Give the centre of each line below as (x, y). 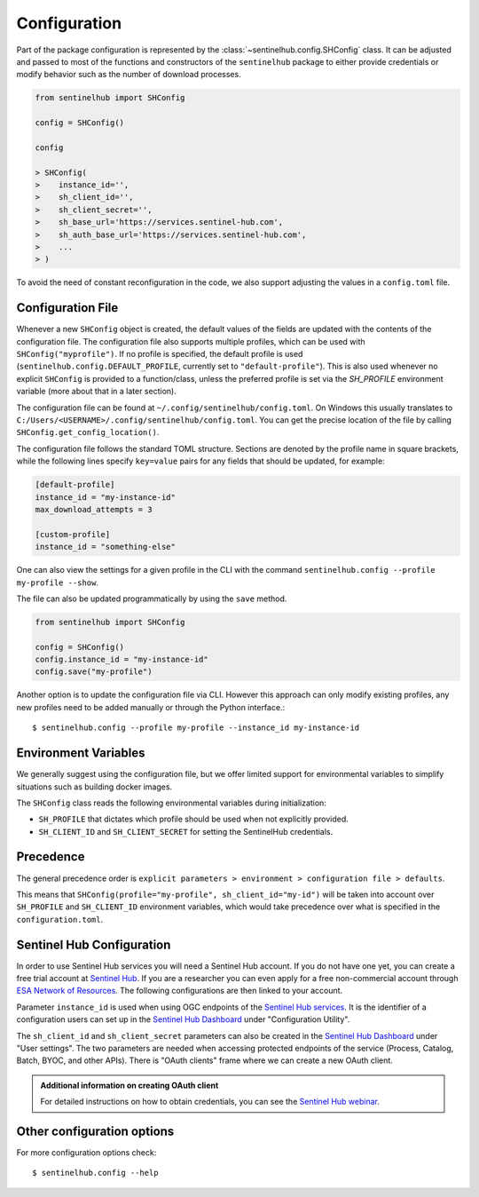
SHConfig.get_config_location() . (88, 432)
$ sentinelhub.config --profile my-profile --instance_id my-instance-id (196, 728)
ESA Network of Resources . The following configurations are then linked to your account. (180, 991)
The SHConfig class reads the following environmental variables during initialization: (172, 803)
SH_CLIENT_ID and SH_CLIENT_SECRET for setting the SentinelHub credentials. (186, 831)
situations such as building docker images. (94, 787)
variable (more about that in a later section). (96, 392)
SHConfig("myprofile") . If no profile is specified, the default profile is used (160, 354)
